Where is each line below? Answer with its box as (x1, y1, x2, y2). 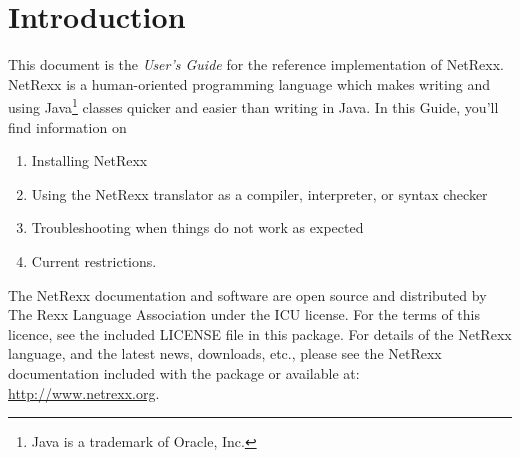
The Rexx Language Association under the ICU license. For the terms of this (8, 304, 481, 325)
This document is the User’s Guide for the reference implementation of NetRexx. (8, 54, 504, 75)
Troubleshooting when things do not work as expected (31, 217, 364, 238)
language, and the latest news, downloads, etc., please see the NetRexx (8, 343, 442, 364)
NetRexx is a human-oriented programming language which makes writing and (8, 73, 490, 94)
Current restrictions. (31, 250, 157, 271)
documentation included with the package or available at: (8, 362, 360, 383)
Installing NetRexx (31, 150, 148, 171)
